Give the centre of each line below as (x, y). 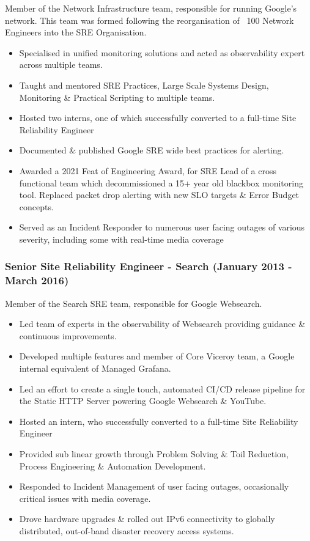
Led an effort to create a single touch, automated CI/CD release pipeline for (162, 388)
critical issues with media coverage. (85, 498)
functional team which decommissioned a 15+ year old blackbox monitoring (161, 182)
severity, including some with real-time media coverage (121, 239)
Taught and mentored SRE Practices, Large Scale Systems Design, (144, 85)
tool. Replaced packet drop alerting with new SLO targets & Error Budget (159, 195)
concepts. (36, 206)
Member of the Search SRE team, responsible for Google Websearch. (134, 303)
